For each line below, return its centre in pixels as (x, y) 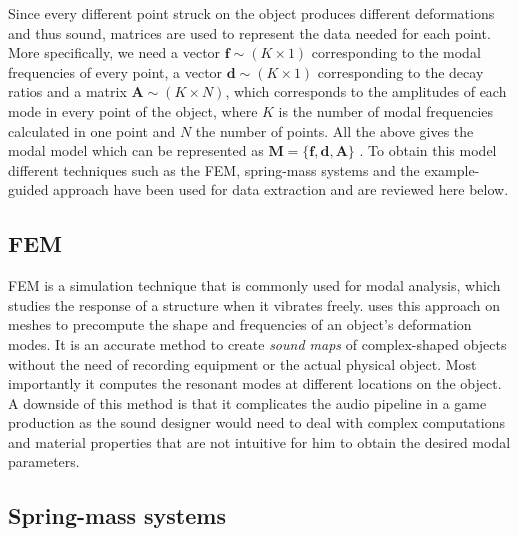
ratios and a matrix (67, 91)
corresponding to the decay (400, 71)
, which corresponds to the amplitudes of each (366, 91)
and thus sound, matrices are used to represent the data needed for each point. (249, 32)
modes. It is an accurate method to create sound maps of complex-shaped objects (257, 343)
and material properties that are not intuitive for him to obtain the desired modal (259, 441)
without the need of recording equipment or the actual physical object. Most (242, 363)
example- (452, 169)
